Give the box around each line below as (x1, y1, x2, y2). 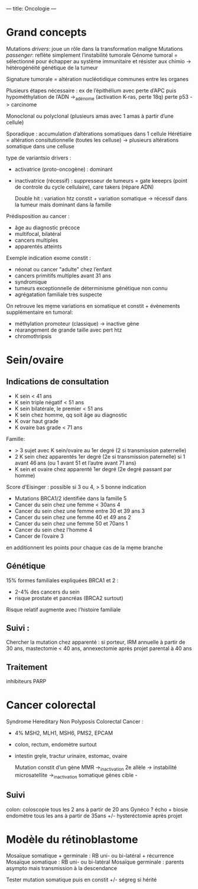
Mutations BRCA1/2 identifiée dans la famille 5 (14, 495, 127, 502)
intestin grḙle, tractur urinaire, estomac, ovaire (14, 752, 128, 760)
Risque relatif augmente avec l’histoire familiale (6, 606, 121, 613)
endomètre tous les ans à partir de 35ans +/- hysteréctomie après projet (6, 812, 182, 819)
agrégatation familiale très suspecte (14, 291, 102, 298)
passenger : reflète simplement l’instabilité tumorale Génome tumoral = (6, 51, 178, 59)
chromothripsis (14, 332, 52, 339)
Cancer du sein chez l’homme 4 (14, 526, 93, 533)
